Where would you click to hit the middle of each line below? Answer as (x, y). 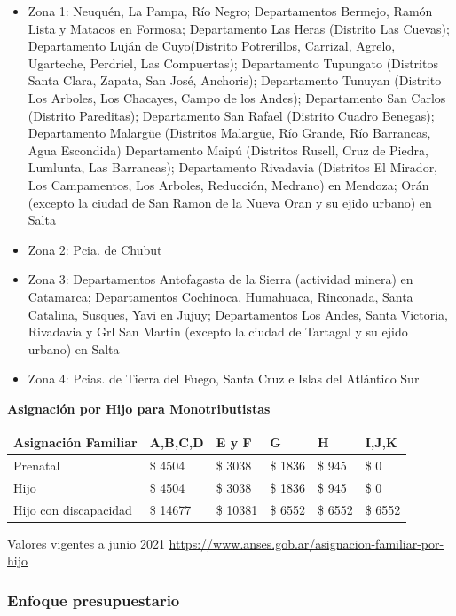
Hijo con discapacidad (73, 509)
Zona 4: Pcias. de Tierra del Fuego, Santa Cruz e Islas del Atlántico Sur (224, 379)
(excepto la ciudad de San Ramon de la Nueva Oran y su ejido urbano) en (230, 202)
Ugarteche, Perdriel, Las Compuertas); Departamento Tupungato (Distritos (233, 63)
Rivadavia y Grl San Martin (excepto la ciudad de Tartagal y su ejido (218, 332)
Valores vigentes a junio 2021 (86, 543)
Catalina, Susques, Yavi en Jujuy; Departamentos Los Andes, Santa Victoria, (238, 314)
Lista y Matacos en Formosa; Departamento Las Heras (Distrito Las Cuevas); (239, 28)
